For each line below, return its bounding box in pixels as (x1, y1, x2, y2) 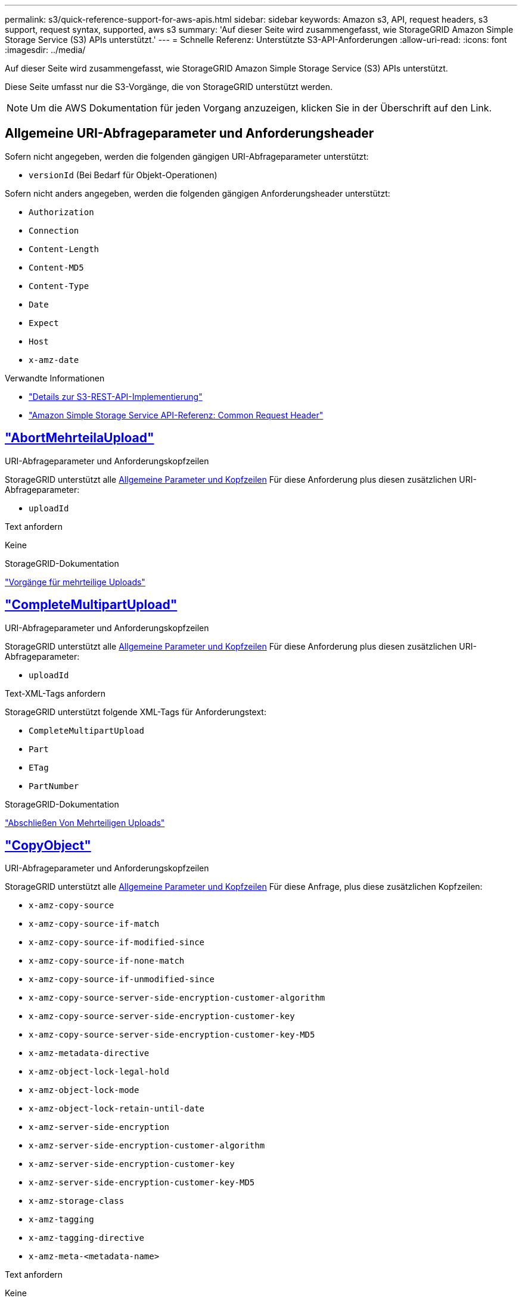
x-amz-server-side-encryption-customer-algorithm (29, 1141, 265, 1151)
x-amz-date (29, 355, 79, 365)
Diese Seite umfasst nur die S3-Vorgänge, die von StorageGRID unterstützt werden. (5, 82, 333, 92)
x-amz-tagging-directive (29, 1233, 144, 1243)
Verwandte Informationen (5, 372, 105, 383)
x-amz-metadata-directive (29, 1048, 150, 1058)
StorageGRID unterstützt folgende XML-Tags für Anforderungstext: (5, 706, 266, 717)
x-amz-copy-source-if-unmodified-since (29, 974, 215, 985)
